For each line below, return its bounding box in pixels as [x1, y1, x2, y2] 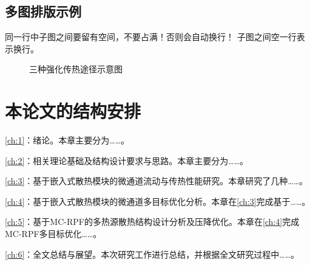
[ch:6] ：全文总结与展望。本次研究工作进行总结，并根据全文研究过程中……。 [5, 247, 300, 260]
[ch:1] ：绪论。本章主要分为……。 [5, 134, 130, 146]
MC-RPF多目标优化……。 [5, 227, 102, 240]
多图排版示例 [5, 2, 81, 21]
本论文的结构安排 [5, 98, 141, 123]
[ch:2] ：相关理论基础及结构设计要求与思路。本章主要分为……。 [5, 154, 249, 167]
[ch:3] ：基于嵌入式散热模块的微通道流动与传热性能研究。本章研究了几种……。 [5, 174, 308, 187]
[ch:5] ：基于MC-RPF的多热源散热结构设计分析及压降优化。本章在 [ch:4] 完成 [5, 215, 300, 228]
